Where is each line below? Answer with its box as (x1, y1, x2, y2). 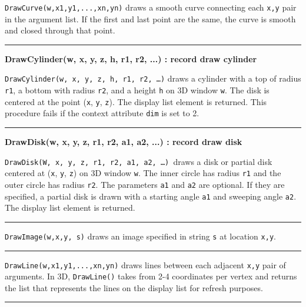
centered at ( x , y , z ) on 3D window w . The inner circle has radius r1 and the (5, 167, 281, 179)
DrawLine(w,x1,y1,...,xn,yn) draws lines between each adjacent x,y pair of (5, 258, 286, 271)
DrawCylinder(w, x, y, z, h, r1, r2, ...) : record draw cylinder (5, 52, 257, 65)
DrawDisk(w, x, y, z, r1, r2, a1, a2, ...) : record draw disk (5, 136, 242, 148)
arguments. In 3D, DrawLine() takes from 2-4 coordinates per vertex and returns (5, 270, 297, 282)
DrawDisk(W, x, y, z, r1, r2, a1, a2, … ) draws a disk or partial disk (5, 155, 272, 167)
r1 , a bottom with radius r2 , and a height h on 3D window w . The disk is (5, 84, 270, 96)
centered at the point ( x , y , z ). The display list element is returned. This (5, 95, 267, 107)
